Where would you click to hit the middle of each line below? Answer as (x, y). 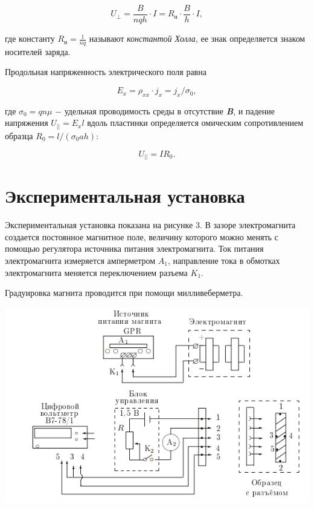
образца (19, 135)
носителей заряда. (38, 51)
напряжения (27, 123)
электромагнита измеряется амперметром (80, 260)
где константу (30, 38)
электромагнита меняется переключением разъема (96, 272)
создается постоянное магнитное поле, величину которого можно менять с (142, 236)
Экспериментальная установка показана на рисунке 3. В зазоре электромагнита (150, 225)
